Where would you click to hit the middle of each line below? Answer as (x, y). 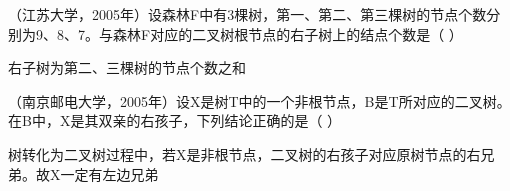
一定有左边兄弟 (109, 173)
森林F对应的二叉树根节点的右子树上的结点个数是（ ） (287, 33)
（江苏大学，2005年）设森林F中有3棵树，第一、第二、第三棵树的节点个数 (247, 14)
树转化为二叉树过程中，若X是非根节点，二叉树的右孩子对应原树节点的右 (244, 153)
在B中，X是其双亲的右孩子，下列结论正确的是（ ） (175, 120)
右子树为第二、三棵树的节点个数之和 (127, 67)
